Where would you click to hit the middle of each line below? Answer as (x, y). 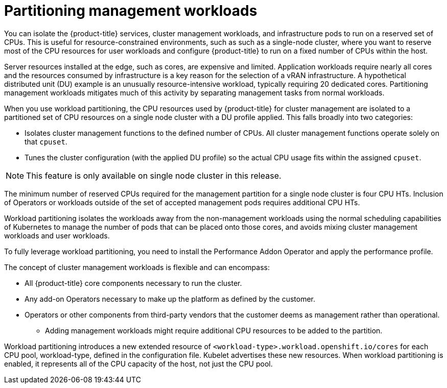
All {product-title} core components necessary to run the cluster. (133, 283)
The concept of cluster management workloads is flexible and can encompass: (137, 267)
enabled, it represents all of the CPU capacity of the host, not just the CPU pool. (138, 363)
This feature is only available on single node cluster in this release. (154, 175)
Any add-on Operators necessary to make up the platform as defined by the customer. (170, 299)
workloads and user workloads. (57, 235)
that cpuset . (46, 141)
